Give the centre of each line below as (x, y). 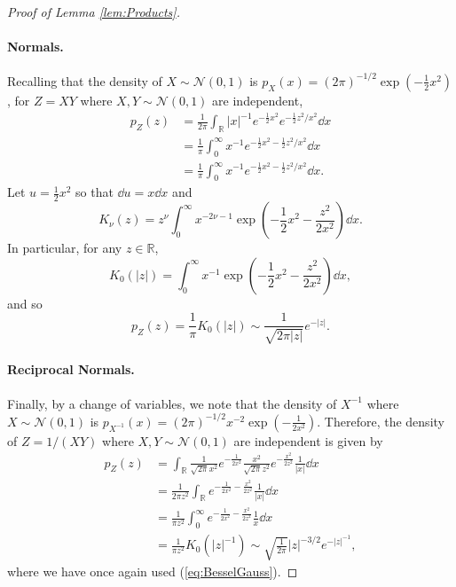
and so (25, 303)
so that (94, 192)
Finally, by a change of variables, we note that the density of (172, 403)
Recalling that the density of (85, 80)
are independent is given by (308, 440)
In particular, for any (65, 248)
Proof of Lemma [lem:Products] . (94, 12)
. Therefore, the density (381, 421)
